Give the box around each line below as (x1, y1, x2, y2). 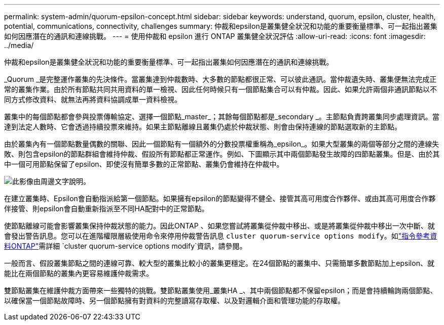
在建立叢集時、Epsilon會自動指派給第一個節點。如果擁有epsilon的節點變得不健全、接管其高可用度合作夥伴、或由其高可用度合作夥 (4, 194, 436, 203)
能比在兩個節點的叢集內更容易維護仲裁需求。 (4, 269, 153, 277)
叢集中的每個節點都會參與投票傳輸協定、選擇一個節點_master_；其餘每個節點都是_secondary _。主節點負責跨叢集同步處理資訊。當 (4, 112, 439, 121)
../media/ (4, 41, 34, 50)
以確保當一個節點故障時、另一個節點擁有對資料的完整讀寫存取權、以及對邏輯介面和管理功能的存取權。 (4, 296, 345, 305)
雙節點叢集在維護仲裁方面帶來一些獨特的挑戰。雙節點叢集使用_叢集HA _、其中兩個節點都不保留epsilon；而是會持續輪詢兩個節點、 (4, 286, 437, 295)
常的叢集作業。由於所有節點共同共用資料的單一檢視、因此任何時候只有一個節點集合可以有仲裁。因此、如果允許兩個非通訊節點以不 (4, 85, 437, 94)
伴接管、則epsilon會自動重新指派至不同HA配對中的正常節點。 (4, 204, 209, 213)
